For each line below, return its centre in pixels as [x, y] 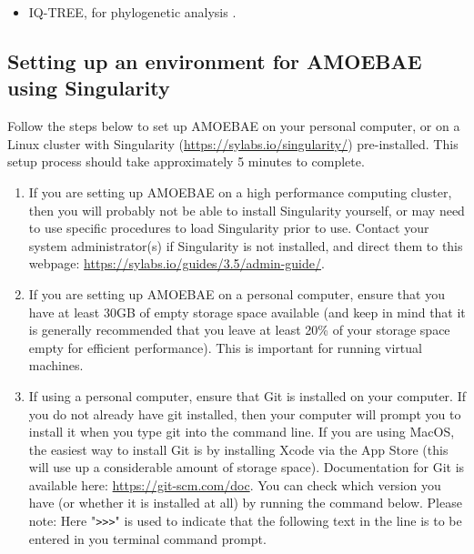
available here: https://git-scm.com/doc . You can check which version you [235, 484]
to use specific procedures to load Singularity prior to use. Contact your [229, 228]
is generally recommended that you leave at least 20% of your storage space [239, 330]
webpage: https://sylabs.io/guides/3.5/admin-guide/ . [176, 263]
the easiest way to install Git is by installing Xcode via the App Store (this [238, 449]
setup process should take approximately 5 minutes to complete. [186, 161]
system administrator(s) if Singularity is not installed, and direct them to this [246, 245]
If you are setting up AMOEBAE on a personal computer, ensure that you [237, 293]
